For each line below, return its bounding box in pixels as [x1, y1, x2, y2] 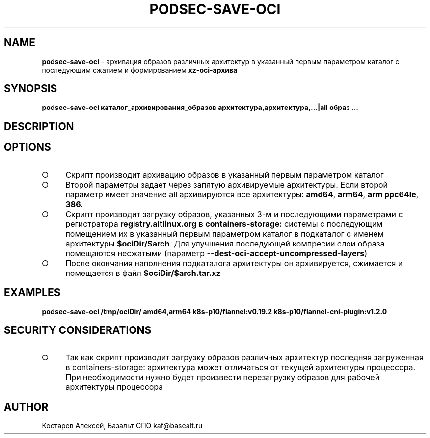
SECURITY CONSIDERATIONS [4, 324, 152, 336]
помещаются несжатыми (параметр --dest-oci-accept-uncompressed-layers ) [65, 248, 368, 258]
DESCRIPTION [4, 120, 74, 133]
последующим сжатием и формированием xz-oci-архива [42, 65, 238, 74]
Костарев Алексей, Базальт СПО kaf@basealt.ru [42, 421, 203, 430]
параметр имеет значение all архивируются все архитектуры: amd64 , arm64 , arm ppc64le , [65, 189, 419, 199]
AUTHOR [4, 400, 49, 413]
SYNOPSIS [4, 82, 57, 95]
